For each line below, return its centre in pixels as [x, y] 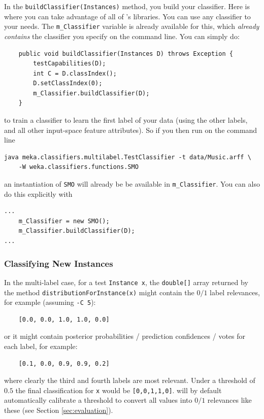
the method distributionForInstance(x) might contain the [99, 292]
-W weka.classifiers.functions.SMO [78, 167]
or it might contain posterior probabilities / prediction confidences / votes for [125, 336]
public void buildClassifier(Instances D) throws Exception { [126, 54]
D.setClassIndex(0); [68, 83]
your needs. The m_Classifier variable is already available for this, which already [132, 26]
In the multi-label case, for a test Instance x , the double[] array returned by [126, 282]
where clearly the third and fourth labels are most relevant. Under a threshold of [130, 380]
